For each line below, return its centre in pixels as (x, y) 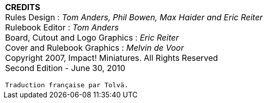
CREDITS (23, 7)
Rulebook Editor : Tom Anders (62, 27)
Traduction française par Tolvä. (67, 85)
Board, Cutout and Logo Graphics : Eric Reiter (92, 38)
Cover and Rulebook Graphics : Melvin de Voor (95, 48)
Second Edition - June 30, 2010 (65, 68)
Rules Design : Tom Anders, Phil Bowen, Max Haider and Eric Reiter (134, 17)
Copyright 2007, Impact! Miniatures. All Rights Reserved (112, 58)
